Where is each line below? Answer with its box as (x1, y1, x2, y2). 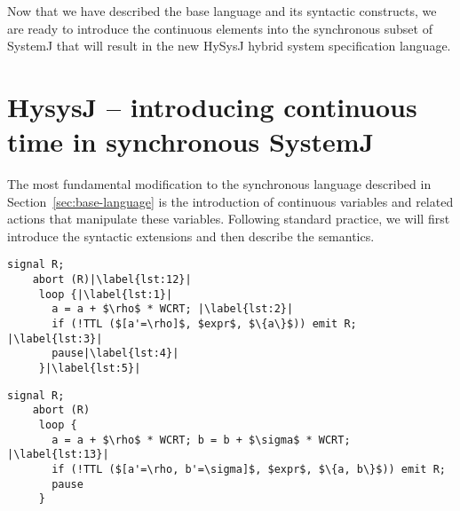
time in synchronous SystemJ (7, 123, 375, 160)
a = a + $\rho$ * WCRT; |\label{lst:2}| (52, 303, 294, 316)
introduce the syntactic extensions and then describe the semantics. (7, 226, 375, 245)
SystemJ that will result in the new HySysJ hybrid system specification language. (7, 36, 451, 55)
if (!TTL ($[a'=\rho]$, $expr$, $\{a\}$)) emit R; (52, 318, 357, 331)
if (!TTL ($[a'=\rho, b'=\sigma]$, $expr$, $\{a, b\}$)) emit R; (52, 463, 446, 476)
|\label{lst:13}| (7, 448, 109, 461)
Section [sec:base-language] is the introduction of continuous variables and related (7, 192, 454, 210)
